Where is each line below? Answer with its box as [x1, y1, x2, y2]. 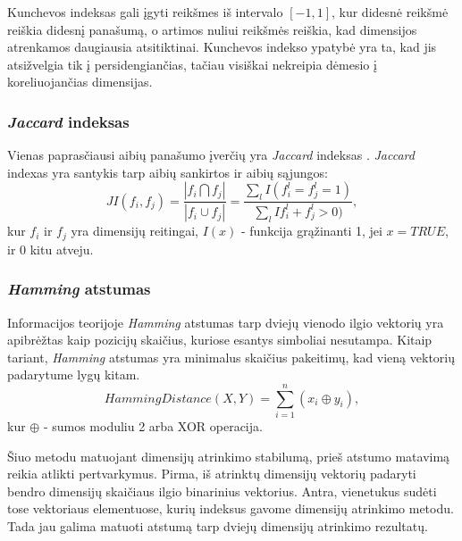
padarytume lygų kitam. [7, 365, 140, 384]
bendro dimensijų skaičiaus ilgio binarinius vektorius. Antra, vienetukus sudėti [7, 481, 437, 500]
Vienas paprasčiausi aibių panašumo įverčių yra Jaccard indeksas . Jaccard [7, 146, 415, 164]
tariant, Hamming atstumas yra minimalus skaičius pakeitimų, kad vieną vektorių [7, 347, 455, 366]
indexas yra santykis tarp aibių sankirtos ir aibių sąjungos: [7, 162, 328, 181]
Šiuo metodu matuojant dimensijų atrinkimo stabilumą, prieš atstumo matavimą [7, 446, 450, 465]
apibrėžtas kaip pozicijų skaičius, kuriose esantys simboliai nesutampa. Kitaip [7, 330, 433, 349]
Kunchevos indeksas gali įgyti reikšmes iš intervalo [7, 3, 283, 21]
